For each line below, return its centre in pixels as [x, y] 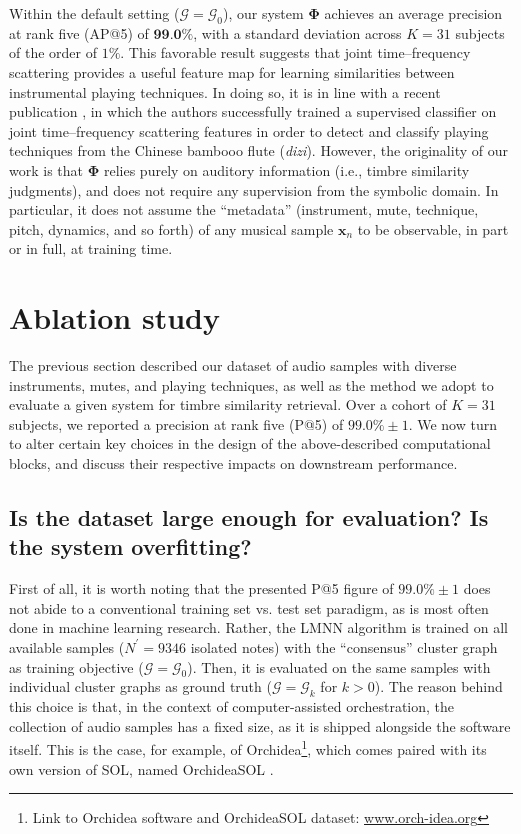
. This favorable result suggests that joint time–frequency [295, 52]
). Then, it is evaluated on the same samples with [339, 666]
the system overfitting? [130, 546]
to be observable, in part [433, 228]
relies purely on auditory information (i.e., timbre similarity [286, 169]
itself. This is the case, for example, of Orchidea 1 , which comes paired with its [248, 748]
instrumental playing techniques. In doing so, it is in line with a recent [225, 91]
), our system [263, 13]
